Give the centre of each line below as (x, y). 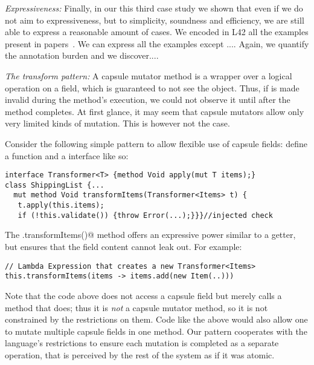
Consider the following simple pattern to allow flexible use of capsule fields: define (156, 143)
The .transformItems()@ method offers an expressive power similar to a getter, (150, 235)
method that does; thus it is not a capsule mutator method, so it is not (136, 307)
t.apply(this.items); (61, 206)
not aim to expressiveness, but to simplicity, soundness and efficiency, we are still (155, 20)
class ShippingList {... (55, 185)
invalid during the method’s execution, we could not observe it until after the (148, 100)
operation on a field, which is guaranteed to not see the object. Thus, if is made (152, 87)
